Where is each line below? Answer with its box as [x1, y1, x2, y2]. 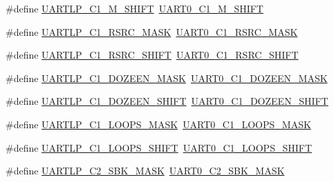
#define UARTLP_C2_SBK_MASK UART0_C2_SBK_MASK [6, 163, 285, 178]
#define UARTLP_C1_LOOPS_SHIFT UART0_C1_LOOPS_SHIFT [6, 140, 313, 154]
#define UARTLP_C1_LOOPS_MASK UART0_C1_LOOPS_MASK [6, 117, 311, 131]
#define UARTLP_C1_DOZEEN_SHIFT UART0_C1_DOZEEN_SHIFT [6, 94, 328, 108]
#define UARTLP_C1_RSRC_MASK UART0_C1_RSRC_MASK [6, 24, 298, 39]
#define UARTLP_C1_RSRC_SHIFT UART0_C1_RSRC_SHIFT [6, 48, 299, 62]
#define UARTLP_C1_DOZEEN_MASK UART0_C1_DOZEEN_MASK [6, 70, 328, 85]
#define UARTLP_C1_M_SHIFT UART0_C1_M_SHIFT [6, 1, 263, 15]
